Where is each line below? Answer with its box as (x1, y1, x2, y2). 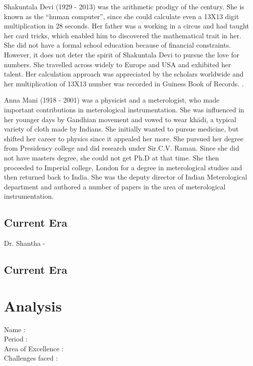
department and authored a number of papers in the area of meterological (4, 181, 226, 191)
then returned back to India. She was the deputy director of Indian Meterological (4, 172, 247, 182)
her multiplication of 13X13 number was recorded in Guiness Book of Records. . (4, 78, 244, 88)
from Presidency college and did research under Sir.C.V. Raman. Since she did (4, 143, 239, 153)
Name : (4, 324, 25, 334)
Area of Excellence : (4, 343, 64, 353)
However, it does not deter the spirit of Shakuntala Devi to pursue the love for (4, 49, 239, 59)
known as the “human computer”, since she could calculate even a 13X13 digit (4, 11, 239, 21)
